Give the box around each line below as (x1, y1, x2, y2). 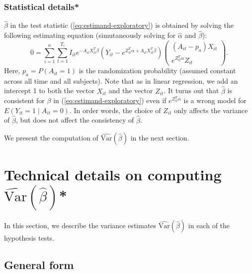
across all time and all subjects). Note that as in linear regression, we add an (4, 75, 238, 86)
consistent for (4, 95, 45, 106)
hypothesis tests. (4, 233, 55, 243)
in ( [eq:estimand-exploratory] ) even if (53, 95, 167, 106)
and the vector (108, 85, 153, 96)
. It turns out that (164, 85, 219, 96)
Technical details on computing (4, 164, 222, 185)
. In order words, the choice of (69, 105, 161, 115)
